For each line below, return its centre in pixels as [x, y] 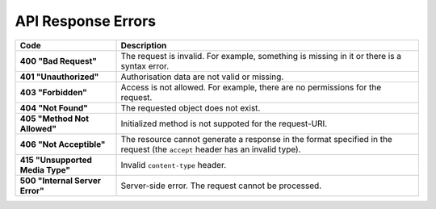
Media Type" [45, 169]
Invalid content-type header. [174, 165]
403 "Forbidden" [54, 92]
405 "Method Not [54, 119]
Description [144, 45]
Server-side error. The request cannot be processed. [221, 186]
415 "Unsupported [56, 160]
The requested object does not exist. [191, 107]
